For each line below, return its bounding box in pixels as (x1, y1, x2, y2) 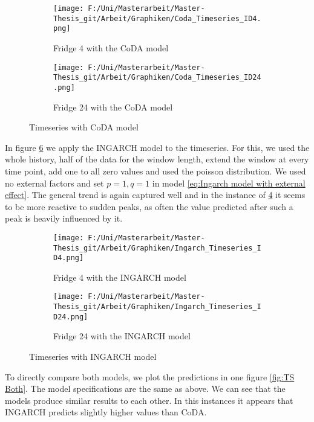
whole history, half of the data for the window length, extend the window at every (5, 153, 309, 165)
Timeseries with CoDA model (29, 121, 139, 133)
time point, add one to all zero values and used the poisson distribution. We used (5, 164, 306, 177)
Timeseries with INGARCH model (29, 350, 157, 362)
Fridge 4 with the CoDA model (53, 41, 169, 54)
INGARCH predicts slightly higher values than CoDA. (5, 406, 207, 418)
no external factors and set (5, 176, 104, 189)
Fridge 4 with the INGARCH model (53, 270, 186, 283)
